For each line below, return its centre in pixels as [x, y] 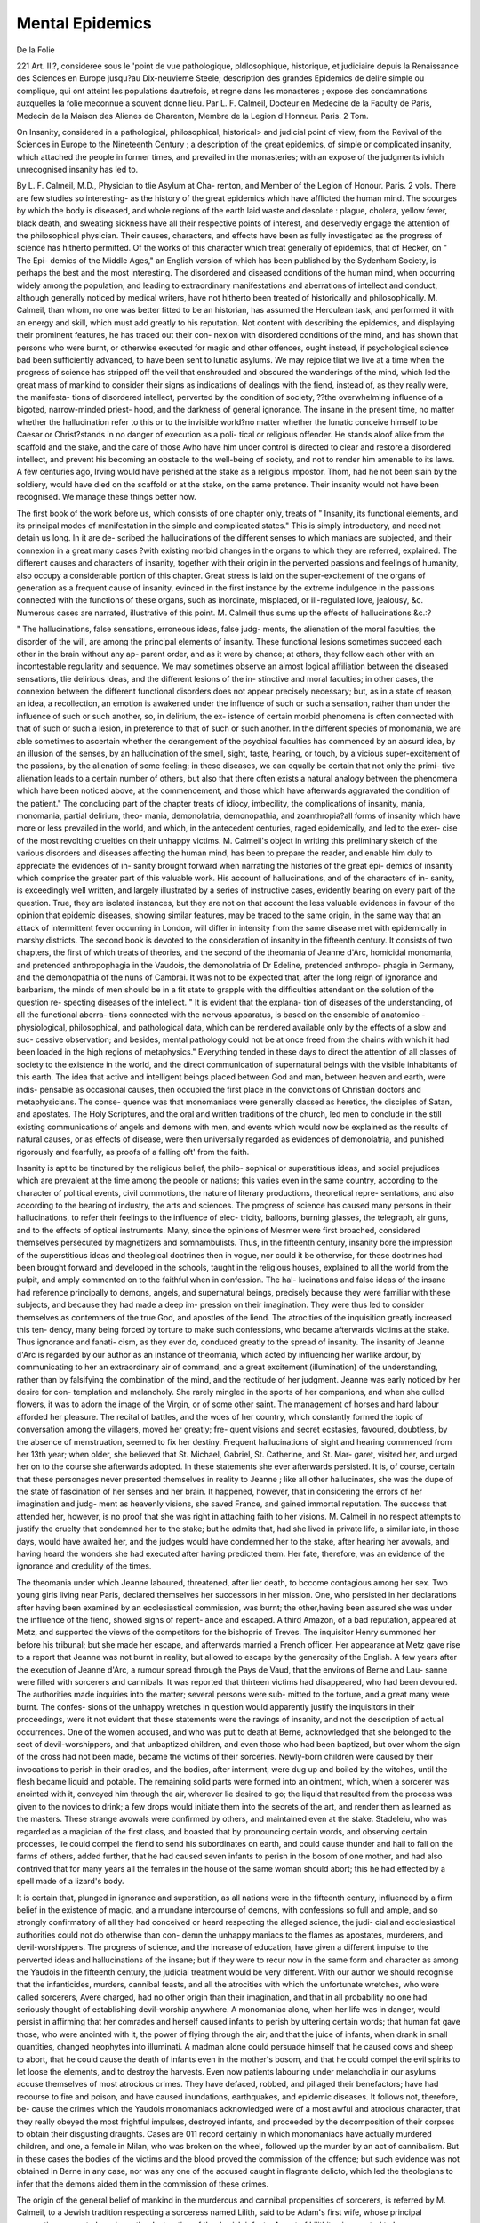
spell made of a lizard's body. [70, 1882]
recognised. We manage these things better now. [107, 497]
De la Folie [36, 50]
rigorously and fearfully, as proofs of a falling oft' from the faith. [133, 1152]
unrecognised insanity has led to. [77, 170]
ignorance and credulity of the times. [84, 1566]
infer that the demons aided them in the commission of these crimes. [143, 2184]
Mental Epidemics [84, 23]
